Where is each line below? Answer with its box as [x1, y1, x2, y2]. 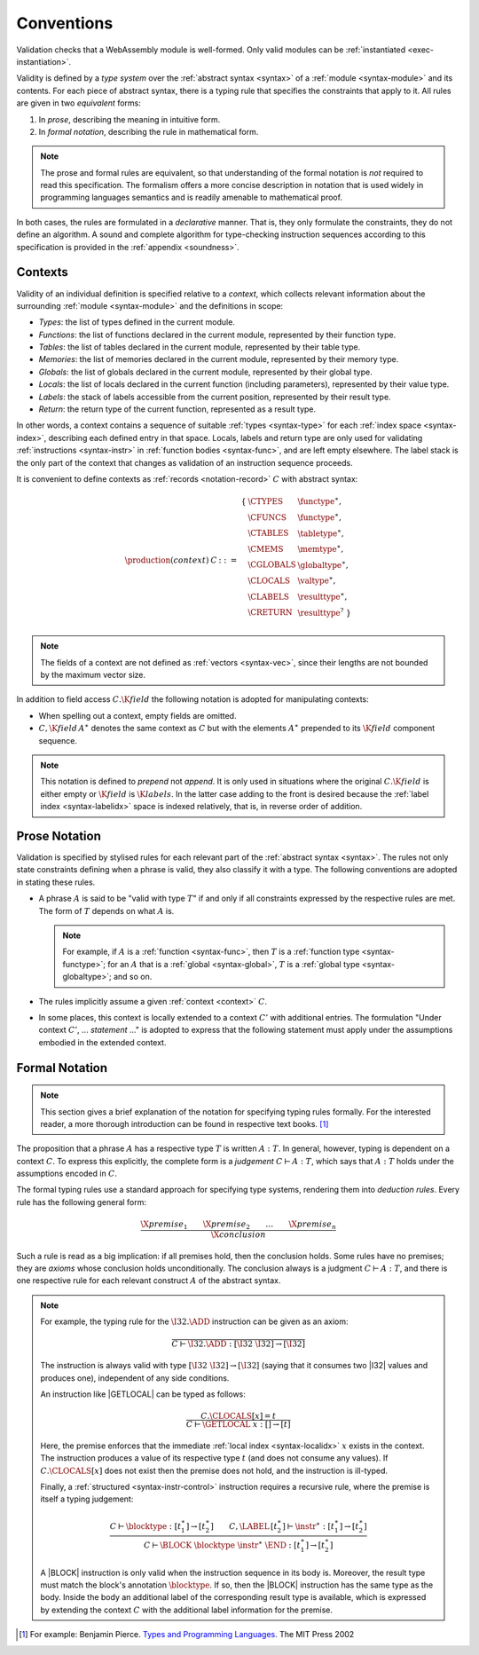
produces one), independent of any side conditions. [40, 1372, 230, 1383]
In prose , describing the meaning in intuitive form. [38, 114, 221, 124]
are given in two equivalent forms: [16, 98, 141, 108]
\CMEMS [247, 544, 284, 554]
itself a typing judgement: [40, 1493, 134, 1504]
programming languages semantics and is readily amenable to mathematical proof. [40, 192, 343, 203]
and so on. [113, 972, 153, 982]
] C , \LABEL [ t [209, 1521, 279, 1531]
